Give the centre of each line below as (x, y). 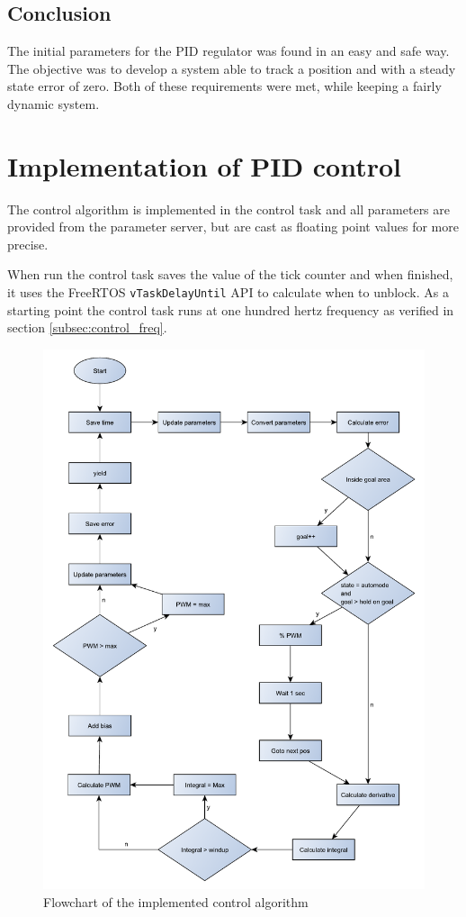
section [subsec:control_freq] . (87, 327)
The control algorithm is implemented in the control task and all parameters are (229, 209)
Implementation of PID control (205, 165)
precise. (28, 244)
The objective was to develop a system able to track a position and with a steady (232, 68)
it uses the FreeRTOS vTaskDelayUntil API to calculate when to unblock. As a (228, 292)
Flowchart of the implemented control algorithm (176, 901)
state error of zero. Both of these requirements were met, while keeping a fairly (224, 86)
